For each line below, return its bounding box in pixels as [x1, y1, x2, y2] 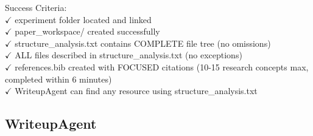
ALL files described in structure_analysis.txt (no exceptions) [15, 49, 242, 61]
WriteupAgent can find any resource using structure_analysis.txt [15, 84, 258, 97]
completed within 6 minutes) [5, 72, 112, 85]
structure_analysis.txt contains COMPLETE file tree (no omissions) [15, 36, 271, 49]
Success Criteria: [5, 1, 67, 13]
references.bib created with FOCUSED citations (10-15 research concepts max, [15, 60, 309, 73]
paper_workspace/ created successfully [15, 25, 160, 38]
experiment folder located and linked [15, 13, 152, 25]
